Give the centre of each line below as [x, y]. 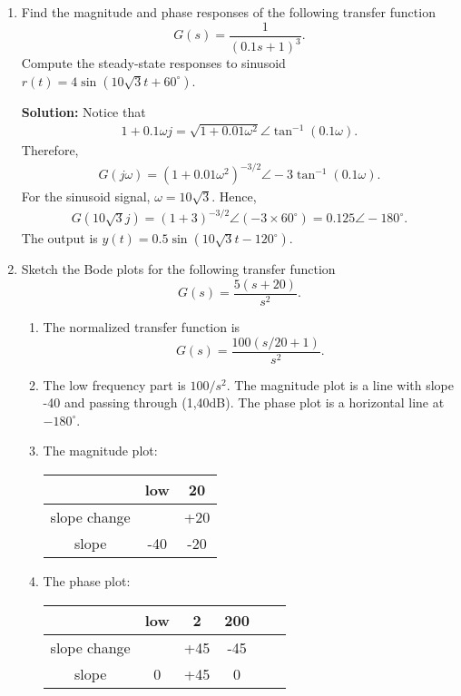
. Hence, [234, 196]
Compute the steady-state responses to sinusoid [153, 63]
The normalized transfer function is [142, 326]
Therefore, [50, 150]
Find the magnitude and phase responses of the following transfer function [228, 12]
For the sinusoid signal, [86, 196]
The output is [59, 238]
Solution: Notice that [83, 111]
